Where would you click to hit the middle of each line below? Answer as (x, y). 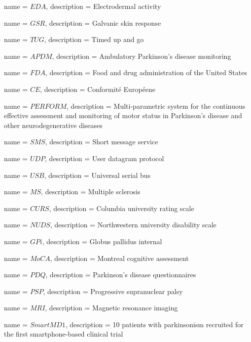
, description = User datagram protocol (105, 158)
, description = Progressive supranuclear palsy (113, 291)
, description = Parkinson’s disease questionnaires (121, 275)
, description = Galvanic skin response (103, 22)
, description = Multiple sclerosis (91, 192)
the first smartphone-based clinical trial (64, 334)
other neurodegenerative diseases (53, 125)
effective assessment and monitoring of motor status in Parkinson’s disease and (123, 115)
